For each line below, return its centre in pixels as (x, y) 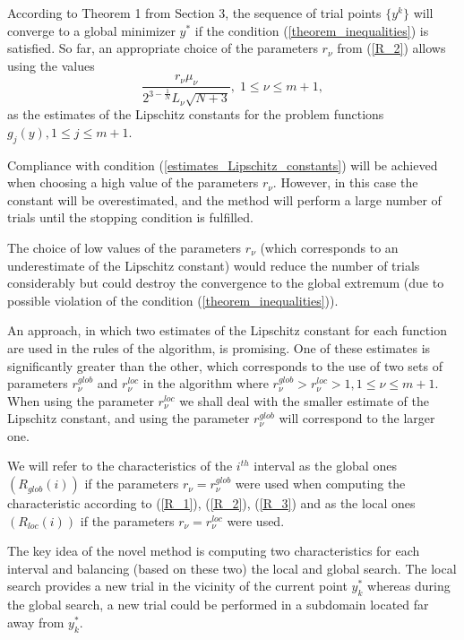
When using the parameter (81, 400)
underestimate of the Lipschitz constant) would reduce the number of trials (214, 265)
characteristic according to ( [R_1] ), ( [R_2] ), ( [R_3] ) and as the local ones (211, 503)
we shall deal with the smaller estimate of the (304, 400)
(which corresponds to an (329, 247)
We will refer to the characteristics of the (120, 466)
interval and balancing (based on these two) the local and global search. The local (232, 568)
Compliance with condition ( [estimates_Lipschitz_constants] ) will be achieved (223, 164)
